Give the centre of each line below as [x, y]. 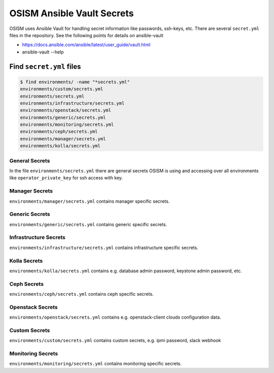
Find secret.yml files [45, 66]
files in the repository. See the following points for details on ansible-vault [86, 35]
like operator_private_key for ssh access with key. [66, 178]
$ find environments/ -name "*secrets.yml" [75, 82]
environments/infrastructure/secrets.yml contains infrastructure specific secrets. [104, 247]
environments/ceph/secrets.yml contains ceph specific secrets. [82, 294]
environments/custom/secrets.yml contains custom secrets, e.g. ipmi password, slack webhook [115, 340]
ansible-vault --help [43, 52]
